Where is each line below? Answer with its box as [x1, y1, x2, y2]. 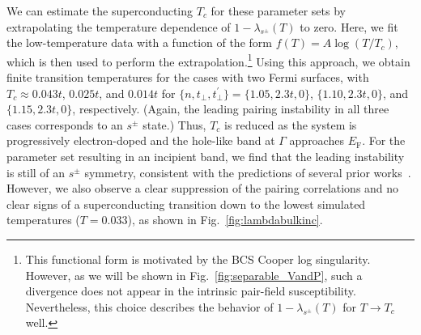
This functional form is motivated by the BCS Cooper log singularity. [25, 250, 371, 267]
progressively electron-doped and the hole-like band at [6, 132, 275, 149]
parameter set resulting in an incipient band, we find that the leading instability [6, 148, 405, 164]
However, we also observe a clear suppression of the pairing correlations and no [6, 180, 399, 197]
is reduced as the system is [224, 116, 357, 133]
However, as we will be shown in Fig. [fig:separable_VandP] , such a [25, 266, 363, 283]
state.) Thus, [142, 116, 206, 133]
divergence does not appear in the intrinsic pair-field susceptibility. [25, 282, 356, 299]
